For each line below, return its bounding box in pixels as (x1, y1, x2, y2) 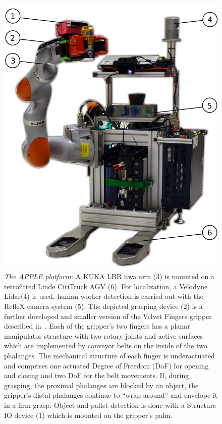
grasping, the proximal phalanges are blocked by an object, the (4, 380, 199, 390)
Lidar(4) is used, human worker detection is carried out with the (4, 291, 203, 301)
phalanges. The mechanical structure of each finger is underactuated (4, 350, 215, 360)
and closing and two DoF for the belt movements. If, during (4, 370, 189, 381)
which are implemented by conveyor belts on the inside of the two (4, 340, 207, 351)
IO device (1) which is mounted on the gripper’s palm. (4, 409, 173, 420)
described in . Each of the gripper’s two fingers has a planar (4, 321, 190, 331)
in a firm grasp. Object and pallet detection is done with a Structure (4, 399, 216, 410)
